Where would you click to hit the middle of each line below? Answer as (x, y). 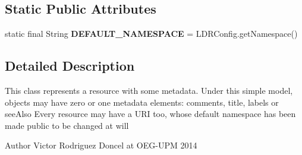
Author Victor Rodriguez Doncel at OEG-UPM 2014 (101, 145)
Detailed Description (70, 66)
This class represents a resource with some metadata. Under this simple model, (149, 90)
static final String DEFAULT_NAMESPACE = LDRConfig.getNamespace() (151, 34)
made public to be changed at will (67, 125)
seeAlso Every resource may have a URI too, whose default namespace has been (150, 114)
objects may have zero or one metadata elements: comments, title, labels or (142, 102)
